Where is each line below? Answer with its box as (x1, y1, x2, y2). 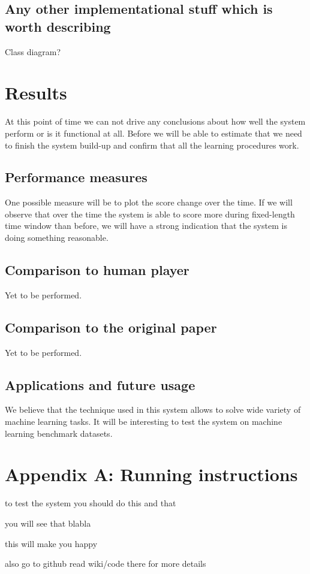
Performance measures (5, 168, 148, 186)
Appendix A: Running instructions (5, 462, 298, 487)
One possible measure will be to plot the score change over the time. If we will (5, 196, 293, 209)
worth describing (5, 17, 111, 35)
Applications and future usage (5, 375, 195, 394)
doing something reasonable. (5, 231, 109, 244)
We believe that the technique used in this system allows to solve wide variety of (5, 403, 301, 416)
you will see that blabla (5, 516, 91, 529)
